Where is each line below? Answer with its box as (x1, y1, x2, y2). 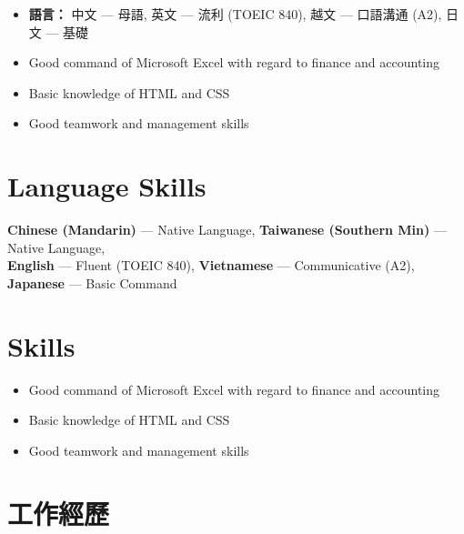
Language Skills (7, 167, 207, 205)
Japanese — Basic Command (7, 273, 177, 292)
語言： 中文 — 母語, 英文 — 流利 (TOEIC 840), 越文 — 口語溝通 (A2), (28, 5, 442, 23)
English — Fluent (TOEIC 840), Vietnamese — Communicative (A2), (7, 256, 415, 275)
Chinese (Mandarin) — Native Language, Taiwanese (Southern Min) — (7, 220, 447, 239)
